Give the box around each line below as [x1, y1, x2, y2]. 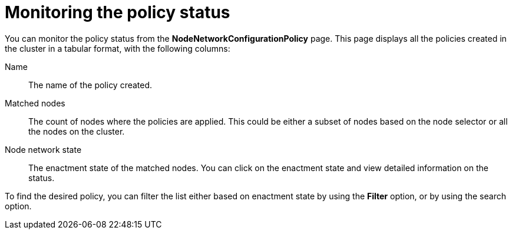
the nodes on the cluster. [28, 126, 125, 136]
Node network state [5, 144, 82, 155]
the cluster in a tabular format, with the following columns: [5, 43, 230, 54]
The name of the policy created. [28, 79, 153, 90]
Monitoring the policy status [5, 2, 230, 22]
